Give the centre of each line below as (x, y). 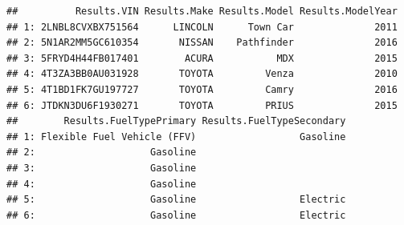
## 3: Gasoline (102, 168)
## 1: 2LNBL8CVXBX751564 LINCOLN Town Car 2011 (202, 27)
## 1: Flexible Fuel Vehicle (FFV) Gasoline (176, 137)
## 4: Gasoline (102, 184)
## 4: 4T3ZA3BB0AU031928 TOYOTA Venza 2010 (202, 74)
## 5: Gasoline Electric (176, 200)
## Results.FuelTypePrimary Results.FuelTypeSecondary (176, 121)
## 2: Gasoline (102, 153)
